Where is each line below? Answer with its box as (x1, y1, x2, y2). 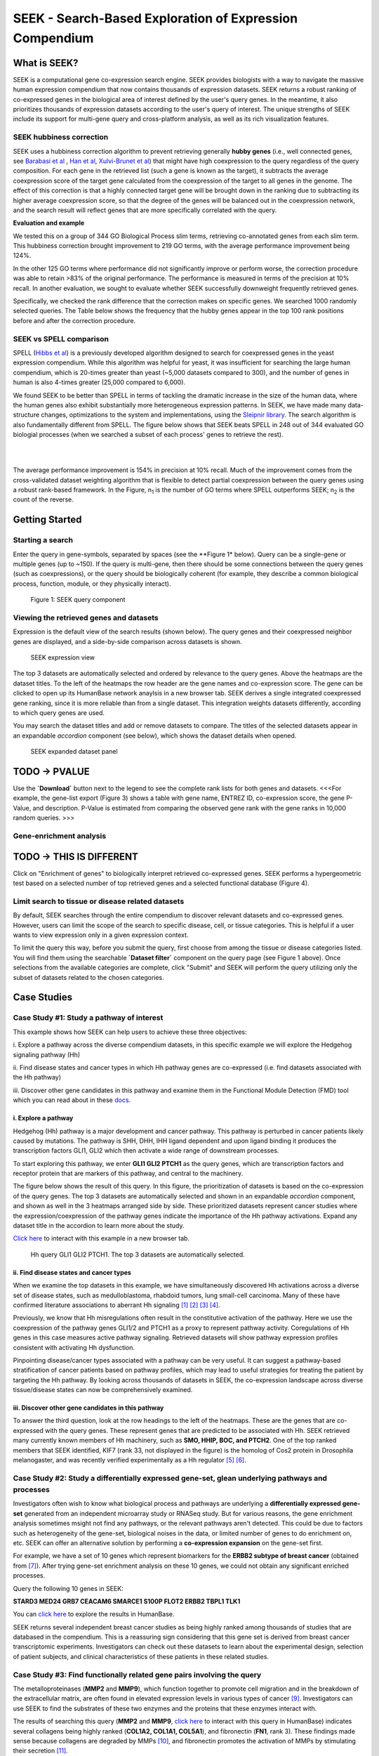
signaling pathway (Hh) (13, 1050, 81, 1059)
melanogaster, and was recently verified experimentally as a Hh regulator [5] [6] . (13, 1456, 246, 1465)
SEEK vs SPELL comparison (13, 334, 109, 343)
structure (13, 411, 40, 419)
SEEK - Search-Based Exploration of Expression (13, 11, 298, 26)
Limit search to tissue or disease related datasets (13, 896, 185, 906)
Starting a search (13, 535, 74, 545)
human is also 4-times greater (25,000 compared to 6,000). (13, 378, 186, 386)
